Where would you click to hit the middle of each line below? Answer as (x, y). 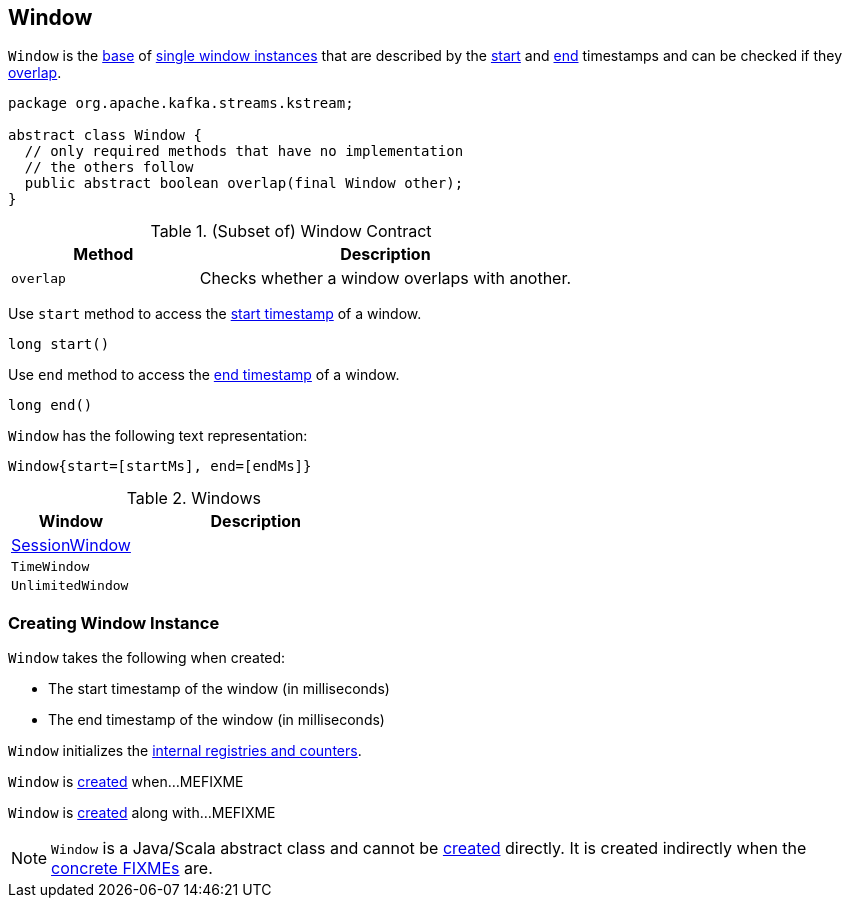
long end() (50, 405)
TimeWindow (50, 567)
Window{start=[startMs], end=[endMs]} (160, 466)
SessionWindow (71, 545)
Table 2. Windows (193, 498)
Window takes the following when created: (147, 658)
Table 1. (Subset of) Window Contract (291, 231)
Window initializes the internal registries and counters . (185, 751)
